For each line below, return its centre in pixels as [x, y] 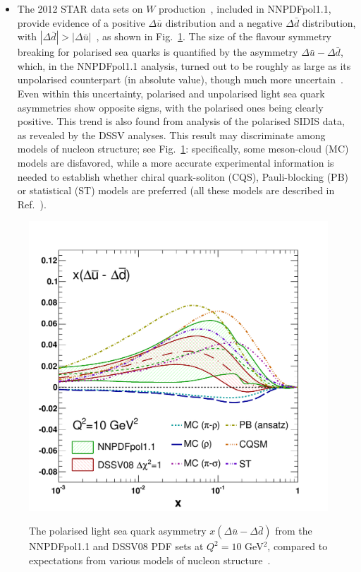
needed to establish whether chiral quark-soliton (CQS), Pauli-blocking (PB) [183, 176]
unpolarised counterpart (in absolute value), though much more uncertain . [180, 79]
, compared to [298, 546]
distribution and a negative [224, 22]
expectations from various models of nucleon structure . [150, 560]
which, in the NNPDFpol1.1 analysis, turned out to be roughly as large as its [184, 65]
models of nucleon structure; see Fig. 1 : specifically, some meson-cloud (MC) [183, 149]
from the [294, 531]
